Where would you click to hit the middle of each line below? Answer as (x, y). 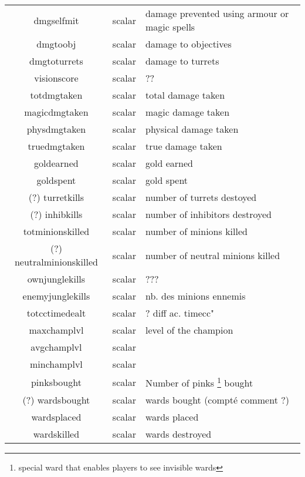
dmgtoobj (56, 44)
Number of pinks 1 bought (199, 382)
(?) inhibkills (56, 214)
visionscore (56, 78)
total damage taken (185, 95)
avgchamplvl (56, 347)
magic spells (170, 27)
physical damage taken (192, 129)
